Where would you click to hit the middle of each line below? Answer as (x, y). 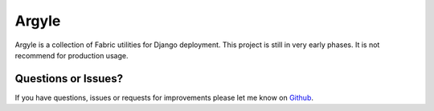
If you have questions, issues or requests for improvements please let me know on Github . (164, 97)
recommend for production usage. (72, 55)
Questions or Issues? (69, 79)
